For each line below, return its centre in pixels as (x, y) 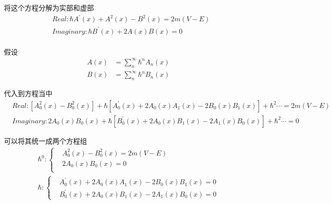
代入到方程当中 (28, 93)
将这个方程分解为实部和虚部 (49, 7)
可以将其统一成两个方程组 (45, 140)
